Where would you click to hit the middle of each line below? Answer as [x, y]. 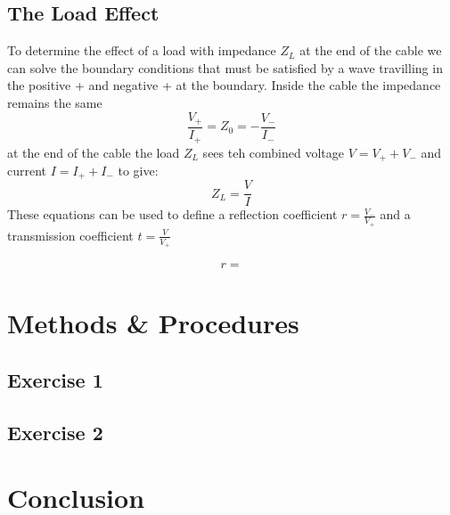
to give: [138, 170]
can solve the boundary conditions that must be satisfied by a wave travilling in [225, 67]
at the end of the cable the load [94, 152]
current [27, 170]
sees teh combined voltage [274, 152]
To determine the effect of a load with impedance [142, 50]
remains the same [55, 102]
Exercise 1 [55, 379]
